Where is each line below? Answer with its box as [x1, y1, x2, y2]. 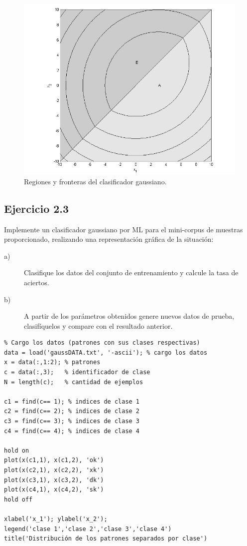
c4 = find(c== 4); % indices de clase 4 [4, 427, 140, 435]
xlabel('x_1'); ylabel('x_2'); [4, 515, 108, 523]
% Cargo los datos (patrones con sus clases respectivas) [4, 339, 200, 347]
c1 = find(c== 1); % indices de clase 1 [4, 398, 140, 405]
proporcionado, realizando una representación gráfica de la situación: [4, 234, 214, 244]
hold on [4, 447, 29, 454]
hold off [4, 496, 33, 503]
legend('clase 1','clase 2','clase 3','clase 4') [4, 525, 172, 533]
